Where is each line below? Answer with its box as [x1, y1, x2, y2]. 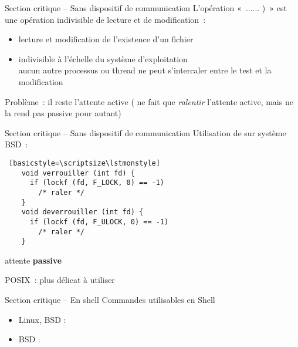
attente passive [5, 254, 62, 266]
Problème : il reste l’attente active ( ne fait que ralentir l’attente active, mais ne [5, 95, 293, 107]
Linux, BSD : [18, 313, 66, 325]
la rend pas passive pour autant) [5, 107, 121, 119]
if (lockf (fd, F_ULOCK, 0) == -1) [29, 217, 169, 226]
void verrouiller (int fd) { [21, 169, 135, 177]
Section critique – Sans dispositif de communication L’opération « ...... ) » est [5, 2, 287, 14]
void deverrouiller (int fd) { [21, 208, 144, 217]
